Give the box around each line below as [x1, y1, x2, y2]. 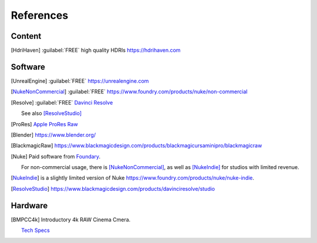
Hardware [11, 200, 48, 211]
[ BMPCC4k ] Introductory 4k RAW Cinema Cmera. [11, 216, 131, 223]
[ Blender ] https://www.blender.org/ [11, 131, 96, 138]
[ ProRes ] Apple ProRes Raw [11, 120, 79, 127]
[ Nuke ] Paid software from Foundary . [11, 153, 101, 160]
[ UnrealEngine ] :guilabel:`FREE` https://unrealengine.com [11, 77, 149, 85]
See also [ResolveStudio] [21, 110, 82, 117]
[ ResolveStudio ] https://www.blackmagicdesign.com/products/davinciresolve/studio [11, 185, 215, 192]
